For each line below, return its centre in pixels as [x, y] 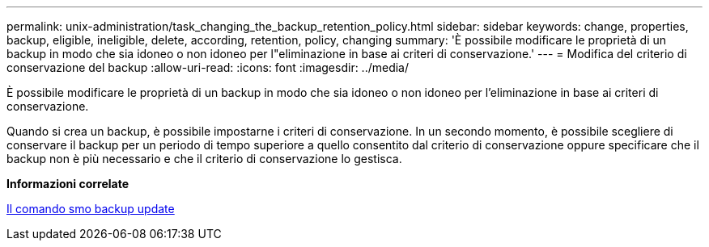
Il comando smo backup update [91, 209]
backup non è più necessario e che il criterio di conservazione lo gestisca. [204, 159]
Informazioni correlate [68, 184]
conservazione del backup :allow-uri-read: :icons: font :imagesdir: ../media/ [208, 67]
